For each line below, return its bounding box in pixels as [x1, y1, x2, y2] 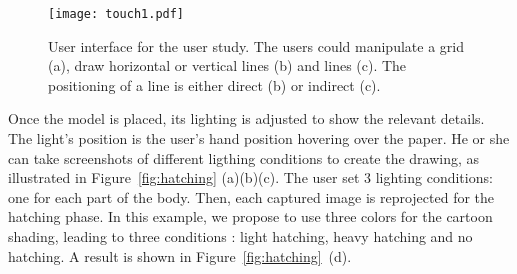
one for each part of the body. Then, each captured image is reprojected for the [8, 186, 495, 207]
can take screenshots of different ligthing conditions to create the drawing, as [8, 147, 480, 168]
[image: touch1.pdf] [48, 7, 185, 21]
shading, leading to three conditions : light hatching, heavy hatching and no [8, 226, 473, 246]
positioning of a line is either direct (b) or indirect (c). [48, 74, 381, 95]
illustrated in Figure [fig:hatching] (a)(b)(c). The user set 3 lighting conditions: [8, 167, 493, 188]
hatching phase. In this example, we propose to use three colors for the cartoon [8, 206, 493, 227]
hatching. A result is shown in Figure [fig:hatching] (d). [8, 245, 352, 266]
